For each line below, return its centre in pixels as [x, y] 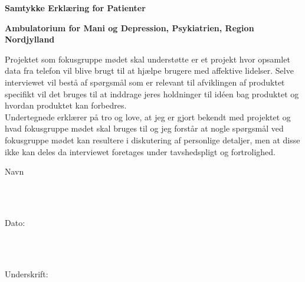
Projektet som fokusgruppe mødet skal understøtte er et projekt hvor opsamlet [147, 59]
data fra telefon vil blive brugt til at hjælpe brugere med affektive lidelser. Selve [149, 70]
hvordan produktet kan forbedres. [66, 105]
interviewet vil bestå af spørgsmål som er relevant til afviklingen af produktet [145, 82]
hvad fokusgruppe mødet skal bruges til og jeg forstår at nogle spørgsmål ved [144, 128]
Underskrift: [27, 273]
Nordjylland [30, 39]
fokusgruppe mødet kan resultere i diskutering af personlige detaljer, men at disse [152, 140]
